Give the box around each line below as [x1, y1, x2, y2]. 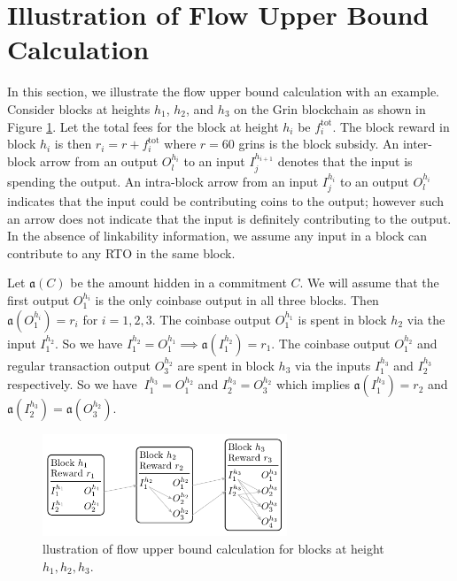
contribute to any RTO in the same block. [7, 243, 236, 262]
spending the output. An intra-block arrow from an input [7, 172, 319, 190]
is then [54, 134, 92, 153]
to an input [183, 152, 245, 171]
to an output [339, 172, 409, 190]
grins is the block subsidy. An [238, 134, 399, 153]
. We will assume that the [299, 273, 439, 292]
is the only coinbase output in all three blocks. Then [95, 290, 379, 309]
